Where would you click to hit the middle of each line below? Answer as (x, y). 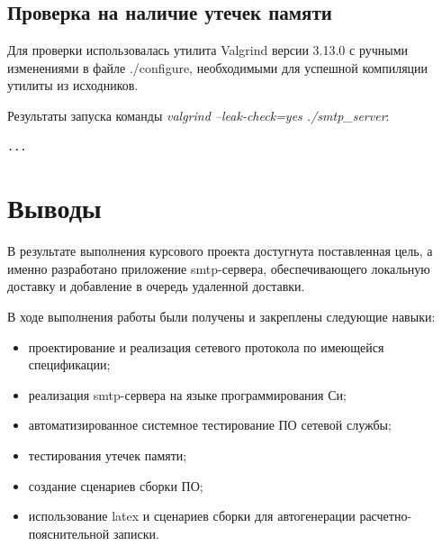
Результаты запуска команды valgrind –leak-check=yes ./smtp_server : (198, 115)
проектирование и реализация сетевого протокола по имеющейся (206, 346)
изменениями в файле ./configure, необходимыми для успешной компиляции (218, 67)
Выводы (54, 208)
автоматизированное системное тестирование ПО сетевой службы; (210, 425)
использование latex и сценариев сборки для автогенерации (192, 516)
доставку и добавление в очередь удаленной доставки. (156, 286)
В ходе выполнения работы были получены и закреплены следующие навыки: (221, 317)
